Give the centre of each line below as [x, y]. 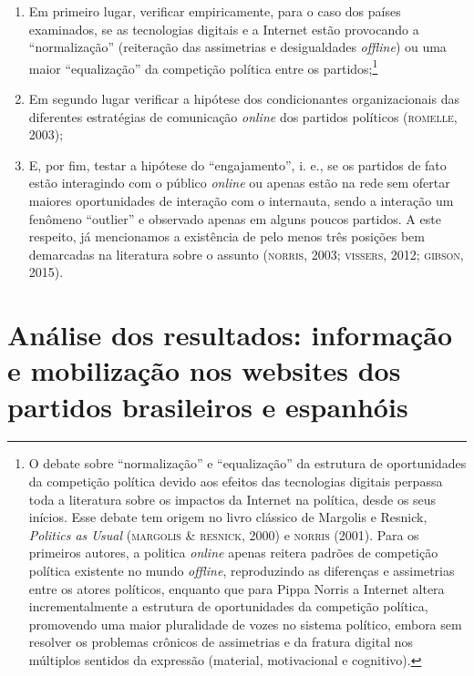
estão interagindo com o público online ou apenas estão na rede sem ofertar [239, 183]
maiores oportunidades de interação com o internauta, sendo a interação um [241, 200]
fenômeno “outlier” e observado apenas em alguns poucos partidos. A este [235, 218]
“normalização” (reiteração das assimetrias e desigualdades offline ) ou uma [237, 47]
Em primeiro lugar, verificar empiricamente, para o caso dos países [215, 11]
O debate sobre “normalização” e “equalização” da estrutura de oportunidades [247, 463]
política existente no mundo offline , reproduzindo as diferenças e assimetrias [242, 571]
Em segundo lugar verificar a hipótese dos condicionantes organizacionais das [244, 99]
